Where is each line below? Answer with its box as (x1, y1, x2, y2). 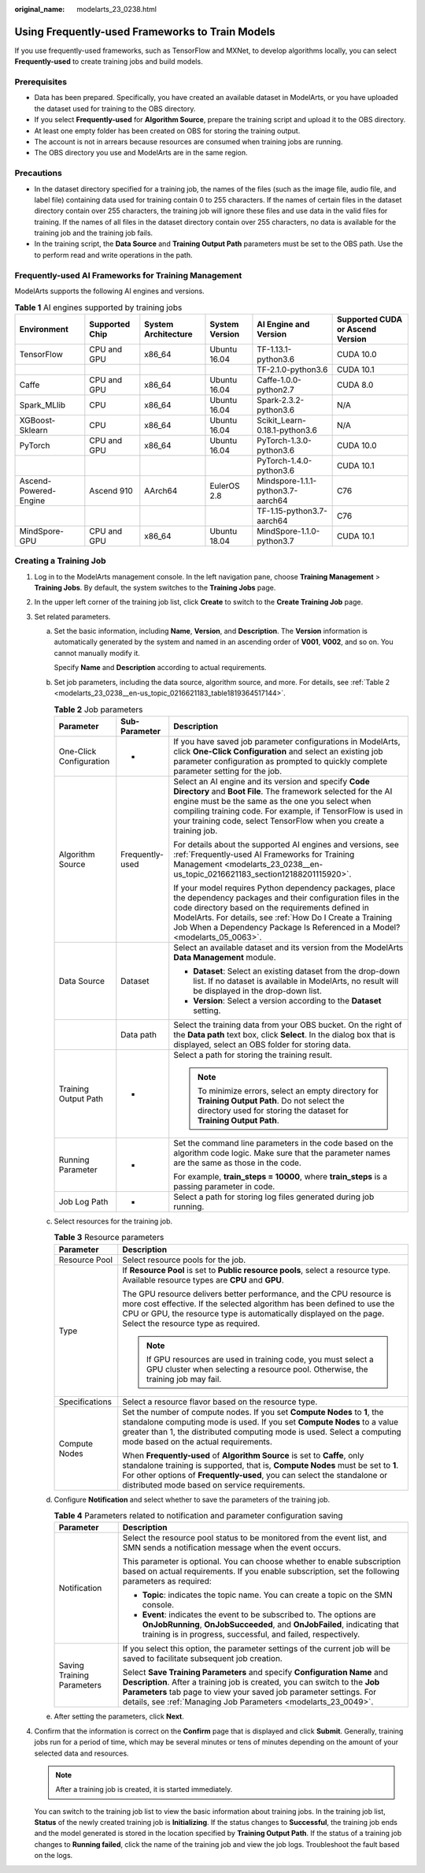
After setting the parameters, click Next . (54, 1711, 185, 1722)
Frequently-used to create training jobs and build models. (14, 57, 204, 66)
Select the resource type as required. (122, 1317, 260, 1328)
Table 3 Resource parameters (54, 1232, 164, 1243)
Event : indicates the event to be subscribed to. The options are (142, 1609, 376, 1620)
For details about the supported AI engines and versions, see (173, 839, 399, 850)
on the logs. (34, 1851, 73, 1860)
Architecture (144, 328, 193, 339)
